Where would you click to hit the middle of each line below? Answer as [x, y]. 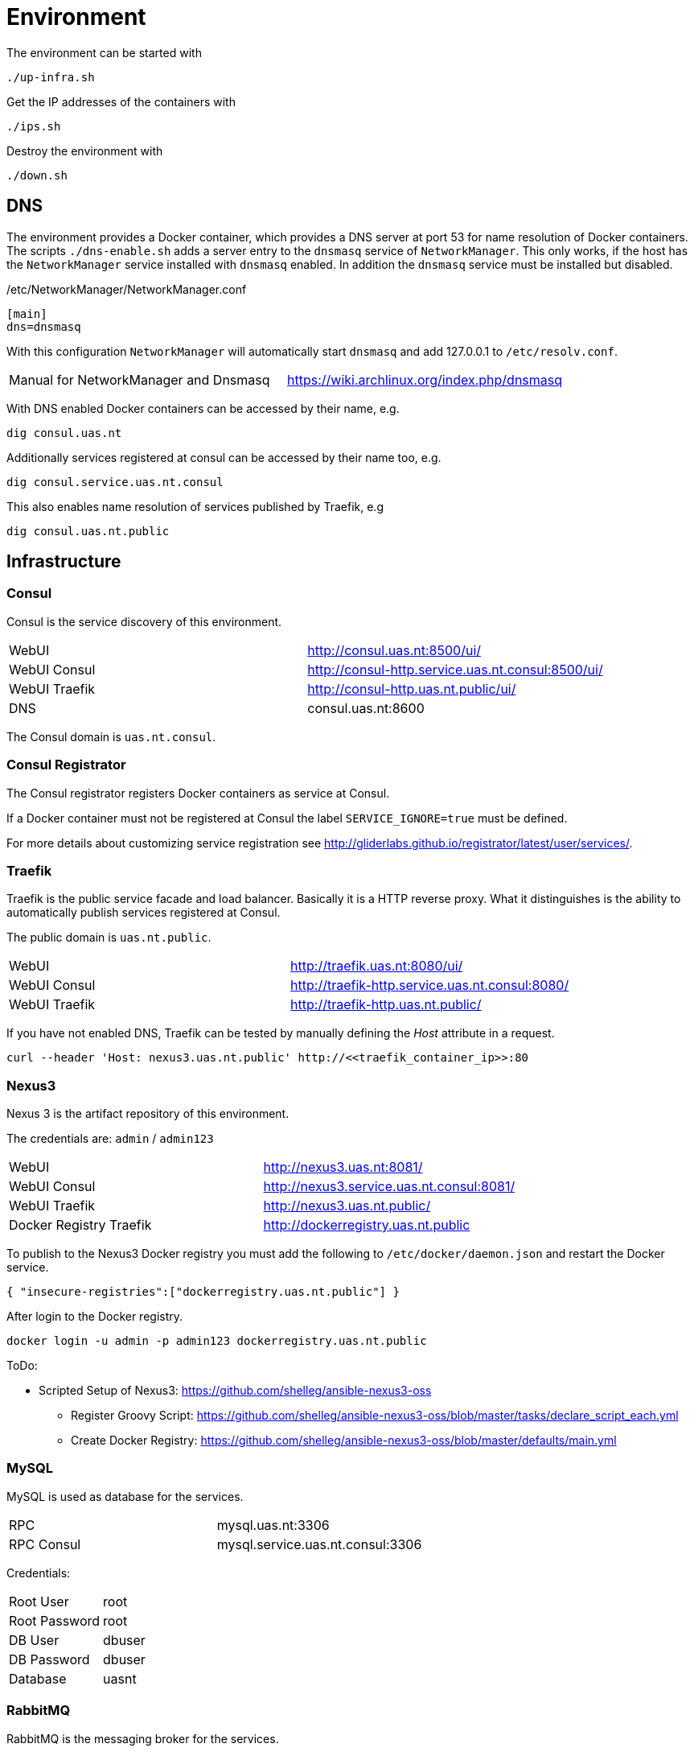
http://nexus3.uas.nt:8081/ [343, 1167]
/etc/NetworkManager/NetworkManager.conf [127, 289]
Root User [39, 1601]
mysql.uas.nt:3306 [273, 1525]
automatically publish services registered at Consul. [144, 913]
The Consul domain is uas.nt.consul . [111, 736]
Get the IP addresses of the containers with [121, 101]
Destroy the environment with [85, 150]
